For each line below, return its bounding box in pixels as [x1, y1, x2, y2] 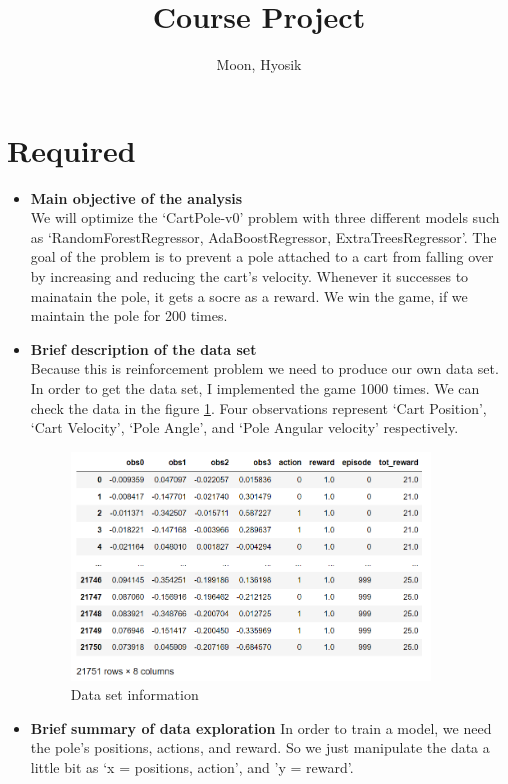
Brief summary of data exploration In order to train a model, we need [30, 717, 492, 738]
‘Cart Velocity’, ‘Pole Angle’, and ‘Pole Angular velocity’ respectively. [30, 417, 459, 438]
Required [7, 129, 136, 170]
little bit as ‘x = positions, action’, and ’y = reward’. [30, 756, 354, 777]
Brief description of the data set [30, 338, 257, 359]
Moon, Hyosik [216, 54, 302, 75]
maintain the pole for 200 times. [30, 305, 228, 326]
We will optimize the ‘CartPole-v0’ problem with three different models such [30, 207, 500, 228]
